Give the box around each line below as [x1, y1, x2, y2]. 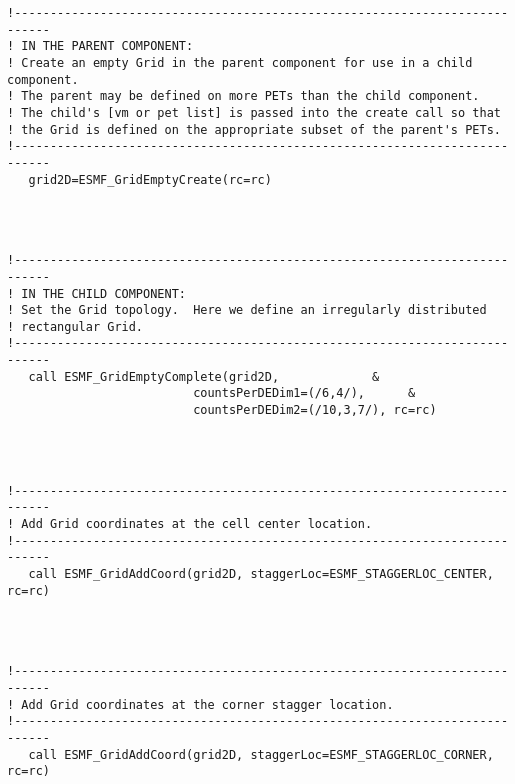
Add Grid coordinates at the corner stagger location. [21, 697, 394, 712]
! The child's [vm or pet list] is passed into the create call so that [7, 105, 501, 120]
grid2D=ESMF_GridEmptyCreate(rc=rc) [28, 172, 272, 187]
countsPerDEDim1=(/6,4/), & [193, 386, 416, 401]
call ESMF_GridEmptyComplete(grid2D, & [28, 369, 380, 384]
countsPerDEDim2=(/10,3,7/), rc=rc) [193, 403, 437, 418]
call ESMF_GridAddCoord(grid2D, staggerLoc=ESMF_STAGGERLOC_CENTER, [28, 567, 494, 581]
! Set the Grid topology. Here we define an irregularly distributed [7, 303, 487, 318]
